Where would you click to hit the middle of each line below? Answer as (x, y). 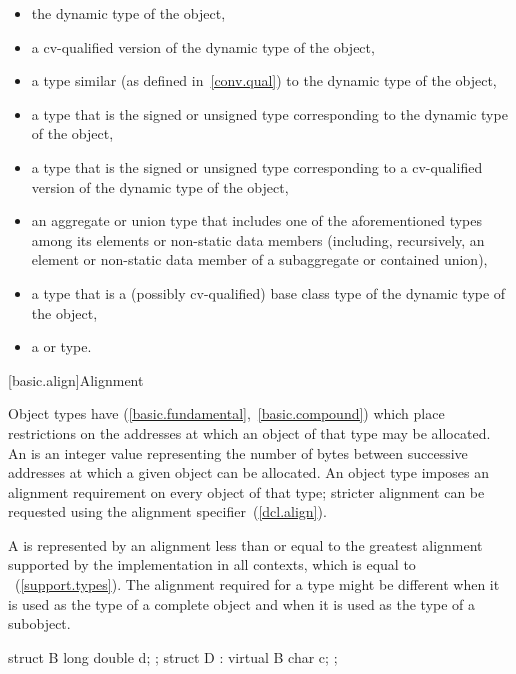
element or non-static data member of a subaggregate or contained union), (259, 259)
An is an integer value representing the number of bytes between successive (238, 452)
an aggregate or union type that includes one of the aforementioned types (257, 220)
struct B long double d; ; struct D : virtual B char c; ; (173, 656)
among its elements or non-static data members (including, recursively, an (258, 239)
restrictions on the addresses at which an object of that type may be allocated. (249, 432)
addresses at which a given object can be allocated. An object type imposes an (249, 472)
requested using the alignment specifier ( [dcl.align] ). (167, 511)
